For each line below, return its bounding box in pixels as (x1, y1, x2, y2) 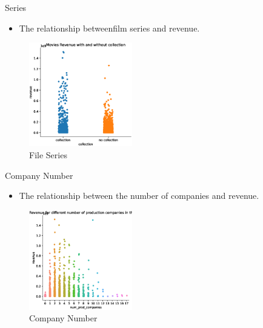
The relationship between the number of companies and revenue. (19, 189, 259, 202)
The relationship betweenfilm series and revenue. (19, 21, 200, 34)
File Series (29, 148, 67, 161)
